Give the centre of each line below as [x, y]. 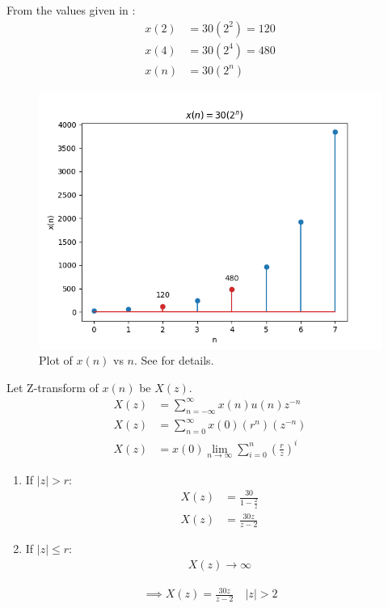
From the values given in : [71, 10]
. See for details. [174, 360]
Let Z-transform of [53, 387]
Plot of [56, 360]
